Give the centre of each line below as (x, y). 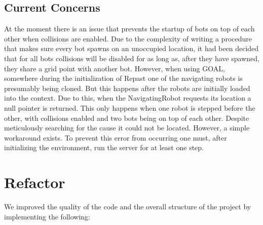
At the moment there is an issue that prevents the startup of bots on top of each (129, 29)
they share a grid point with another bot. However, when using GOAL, (115, 68)
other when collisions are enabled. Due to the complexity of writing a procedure (128, 38)
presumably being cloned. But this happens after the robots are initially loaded (127, 88)
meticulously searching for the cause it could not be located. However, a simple (127, 128)
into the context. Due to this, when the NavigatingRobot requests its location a (128, 98)
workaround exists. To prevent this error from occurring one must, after (116, 137)
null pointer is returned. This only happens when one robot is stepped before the (130, 107)
